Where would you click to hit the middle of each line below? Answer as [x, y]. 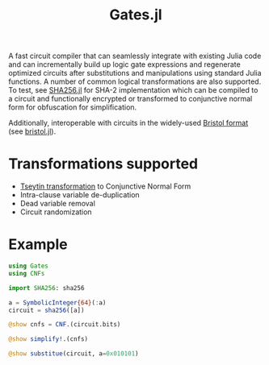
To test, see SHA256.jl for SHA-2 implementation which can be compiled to [133, 90]
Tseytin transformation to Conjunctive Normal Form [105, 186]
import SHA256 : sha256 [46, 288]
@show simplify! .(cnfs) [48, 339]
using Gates [28, 266]
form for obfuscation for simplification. [73, 107]
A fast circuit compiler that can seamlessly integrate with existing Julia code [135, 56]
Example [38, 245]
